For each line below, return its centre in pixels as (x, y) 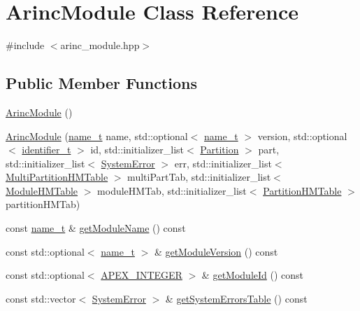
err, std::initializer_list (223, 163)
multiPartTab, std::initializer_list (199, 177)
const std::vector (41, 298)
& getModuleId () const (253, 275)
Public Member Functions (101, 83)
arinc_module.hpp (100, 45)
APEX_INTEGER (142, 275)
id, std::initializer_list (137, 150)
